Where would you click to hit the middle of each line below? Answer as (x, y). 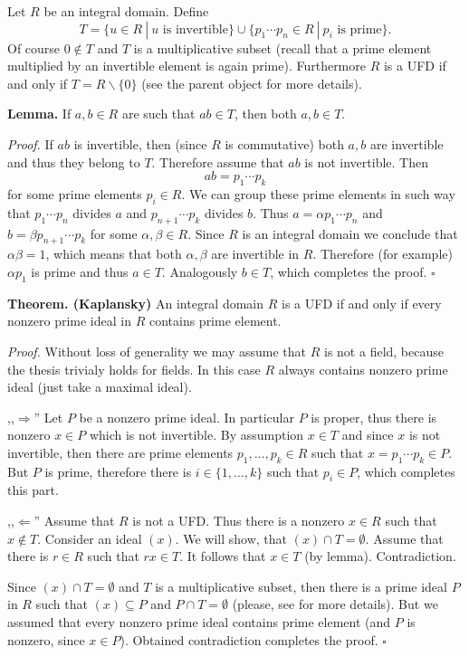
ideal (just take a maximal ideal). (100, 387)
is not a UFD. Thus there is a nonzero (239, 521)
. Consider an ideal (90, 538)
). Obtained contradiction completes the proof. (249, 639)
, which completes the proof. (349, 271)
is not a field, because (384, 351)
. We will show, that (231, 538)
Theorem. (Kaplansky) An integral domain (136, 303)
